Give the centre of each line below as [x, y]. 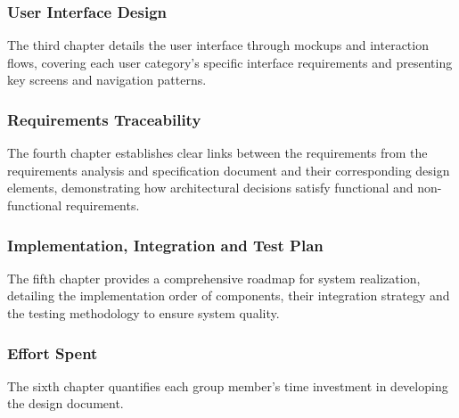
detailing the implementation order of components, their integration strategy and [229, 295]
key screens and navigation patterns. [107, 80]
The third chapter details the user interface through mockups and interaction [218, 45]
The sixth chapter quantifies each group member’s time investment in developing [228, 385]
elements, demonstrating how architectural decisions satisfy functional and [210, 188]
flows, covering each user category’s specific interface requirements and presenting [230, 62]
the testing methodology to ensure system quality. [143, 313]
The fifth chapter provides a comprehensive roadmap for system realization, [214, 278]
